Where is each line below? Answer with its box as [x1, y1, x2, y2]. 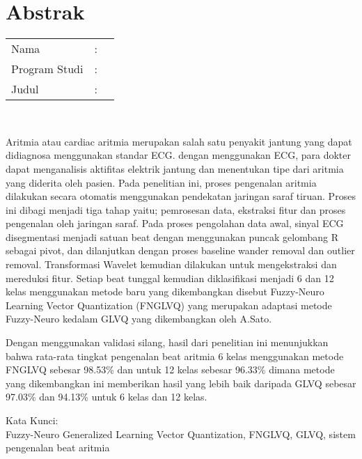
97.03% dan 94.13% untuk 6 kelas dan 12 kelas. [6, 389, 207, 404]
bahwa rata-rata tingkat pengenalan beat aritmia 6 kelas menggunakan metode [6, 348, 344, 363]
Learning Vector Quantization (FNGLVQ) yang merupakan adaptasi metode [6, 297, 332, 312]
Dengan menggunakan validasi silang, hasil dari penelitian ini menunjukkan [6, 335, 329, 350]
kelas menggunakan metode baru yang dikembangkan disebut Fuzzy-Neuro [6, 284, 324, 299]
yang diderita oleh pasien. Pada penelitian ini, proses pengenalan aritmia [6, 175, 317, 189]
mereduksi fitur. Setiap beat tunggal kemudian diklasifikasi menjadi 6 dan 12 [6, 270, 334, 285]
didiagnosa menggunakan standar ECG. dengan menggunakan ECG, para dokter [6, 148, 351, 162]
